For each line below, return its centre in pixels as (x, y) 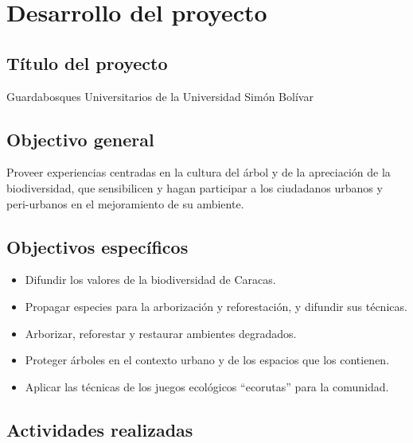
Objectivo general (80, 139)
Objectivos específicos (97, 246)
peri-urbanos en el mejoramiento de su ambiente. (125, 203)
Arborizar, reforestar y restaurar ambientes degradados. (161, 333)
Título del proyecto (87, 62)
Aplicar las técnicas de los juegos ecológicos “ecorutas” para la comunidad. (207, 386)
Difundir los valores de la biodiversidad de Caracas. (150, 280)
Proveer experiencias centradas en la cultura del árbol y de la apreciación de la (199, 172)
